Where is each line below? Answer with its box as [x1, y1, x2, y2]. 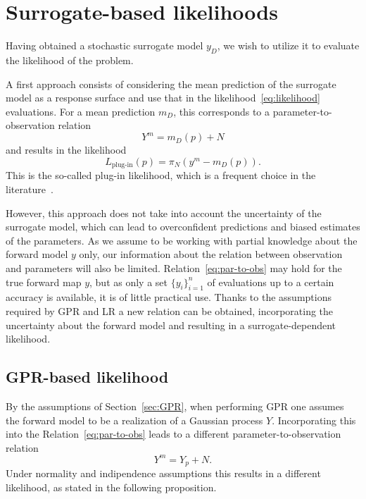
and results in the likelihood [6, 142, 127, 157]
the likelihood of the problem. [6, 52, 134, 67]
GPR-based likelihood [6, 366, 169, 388]
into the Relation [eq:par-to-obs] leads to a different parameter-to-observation [6, 426, 341, 441]
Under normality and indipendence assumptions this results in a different [6, 466, 321, 481]
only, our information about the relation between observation [79, 247, 343, 261]
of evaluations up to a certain [207, 274, 334, 289]
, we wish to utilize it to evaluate [217, 38, 360, 53]
